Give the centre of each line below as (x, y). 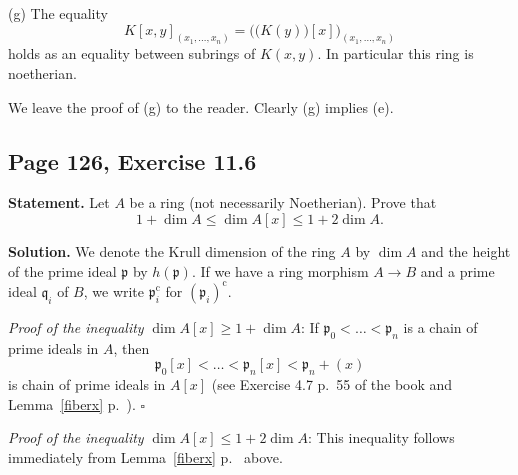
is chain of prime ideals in (87, 383)
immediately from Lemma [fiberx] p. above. (145, 456)
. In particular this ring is (395, 53)
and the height (466, 251)
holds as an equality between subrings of (132, 53)
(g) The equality (58, 13)
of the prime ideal (62, 270)
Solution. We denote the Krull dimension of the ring (172, 251)
